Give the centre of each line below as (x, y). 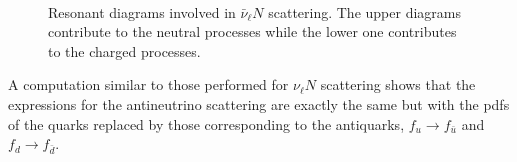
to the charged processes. (124, 50)
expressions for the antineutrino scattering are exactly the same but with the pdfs (259, 103)
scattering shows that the (398, 84)
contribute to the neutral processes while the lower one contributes (252, 31)
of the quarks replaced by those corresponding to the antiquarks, (206, 123)
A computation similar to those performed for (148, 84)
